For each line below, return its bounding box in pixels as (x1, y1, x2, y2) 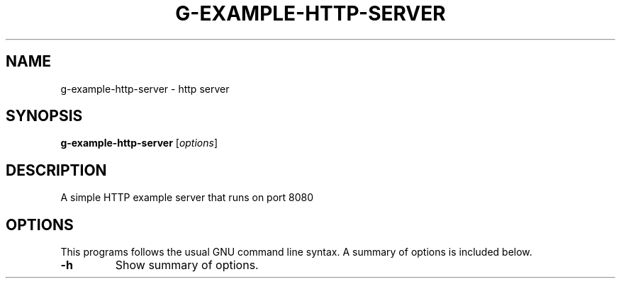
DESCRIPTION (6, 161, 107, 179)
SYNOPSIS (6, 107, 83, 125)
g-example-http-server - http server (60, 82, 230, 95)
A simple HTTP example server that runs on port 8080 (60, 191, 314, 204)
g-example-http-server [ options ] (60, 137, 218, 149)
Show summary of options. (115, 258, 259, 273)
